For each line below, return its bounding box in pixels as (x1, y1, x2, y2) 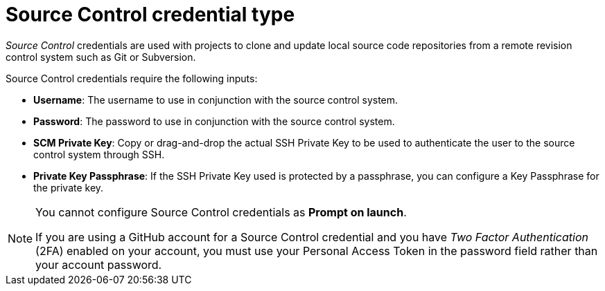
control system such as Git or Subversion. (6, 50, 196, 63)
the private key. (33, 181, 104, 194)
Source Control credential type (6, 3, 295, 26)
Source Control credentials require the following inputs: (6, 72, 258, 84)
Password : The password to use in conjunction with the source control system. (33, 115, 395, 127)
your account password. (35, 257, 162, 272)
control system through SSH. (33, 148, 165, 160)
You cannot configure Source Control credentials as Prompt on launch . (35, 205, 407, 219)
